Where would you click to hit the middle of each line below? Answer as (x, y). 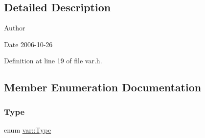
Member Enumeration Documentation (103, 87)
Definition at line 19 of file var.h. (53, 61)
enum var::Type (28, 129)
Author (15, 28)
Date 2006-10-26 (28, 44)
